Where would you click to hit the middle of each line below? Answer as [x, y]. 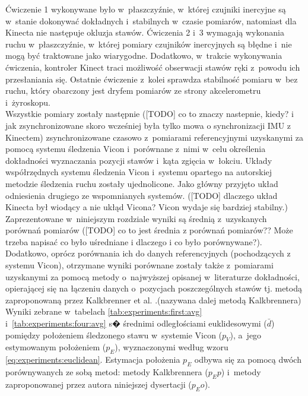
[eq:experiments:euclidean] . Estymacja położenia [93, 359]
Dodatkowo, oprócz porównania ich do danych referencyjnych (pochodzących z [148, 253]
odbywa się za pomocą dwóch [248, 359]
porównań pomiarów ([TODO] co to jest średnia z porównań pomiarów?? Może [149, 230]
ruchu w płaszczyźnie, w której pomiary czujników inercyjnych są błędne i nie [149, 44]
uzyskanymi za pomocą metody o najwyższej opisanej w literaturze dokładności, [153, 276]
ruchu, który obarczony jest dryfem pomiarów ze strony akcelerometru [133, 91]
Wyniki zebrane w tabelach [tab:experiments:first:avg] [104, 311]
